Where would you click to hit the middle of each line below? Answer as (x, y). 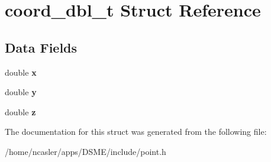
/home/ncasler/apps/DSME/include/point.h (86, 151)
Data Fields (41, 47)
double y (21, 92)
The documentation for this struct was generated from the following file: (136, 132)
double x (21, 72)
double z (20, 111)
